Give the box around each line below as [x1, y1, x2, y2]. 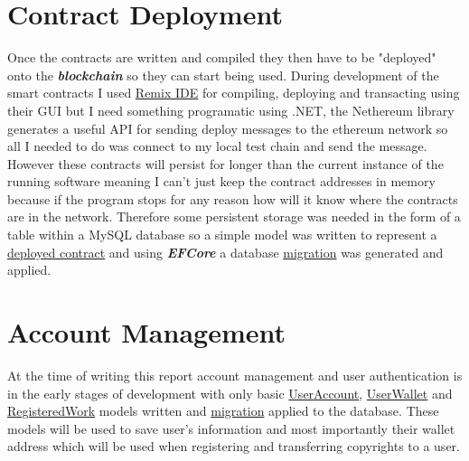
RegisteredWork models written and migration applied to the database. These [7, 401, 439, 420]
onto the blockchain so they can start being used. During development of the [7, 65, 439, 84]
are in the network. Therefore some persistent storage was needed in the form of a [7, 207, 461, 226]
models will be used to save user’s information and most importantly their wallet [7, 419, 455, 437]
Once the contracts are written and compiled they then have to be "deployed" [7, 48, 436, 67]
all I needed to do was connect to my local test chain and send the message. [7, 136, 427, 155]
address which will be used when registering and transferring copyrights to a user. [7, 437, 460, 456]
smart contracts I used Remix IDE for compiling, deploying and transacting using [7, 83, 460, 102]
